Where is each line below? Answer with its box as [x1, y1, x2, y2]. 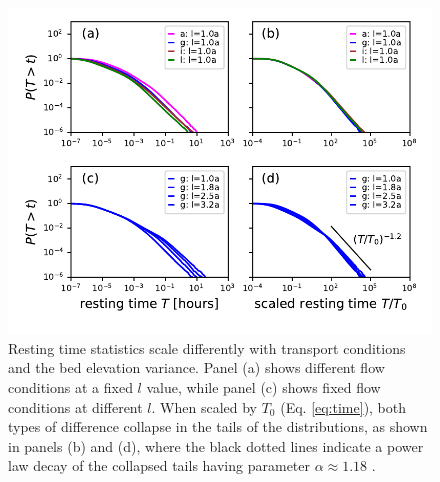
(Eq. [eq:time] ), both [280, 396, 407, 417]
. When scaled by [151, 396, 257, 417]
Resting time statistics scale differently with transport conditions [8, 337, 406, 358]
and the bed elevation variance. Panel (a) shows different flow [8, 357, 385, 378]
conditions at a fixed [8, 376, 133, 397]
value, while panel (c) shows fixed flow [146, 376, 381, 397]
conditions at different [8, 396, 143, 417]
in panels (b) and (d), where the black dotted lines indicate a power [8, 435, 424, 456]
